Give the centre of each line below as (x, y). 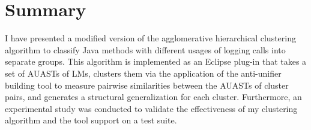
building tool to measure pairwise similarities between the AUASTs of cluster (147, 85)
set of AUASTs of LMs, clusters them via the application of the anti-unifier (143, 73)
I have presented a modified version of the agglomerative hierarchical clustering (150, 38)
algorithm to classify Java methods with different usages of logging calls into (145, 49)
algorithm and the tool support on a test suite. (91, 120)
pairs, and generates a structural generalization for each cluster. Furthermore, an (153, 97)
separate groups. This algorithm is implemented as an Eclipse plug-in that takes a (156, 61)
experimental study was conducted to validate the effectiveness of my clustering (151, 108)
